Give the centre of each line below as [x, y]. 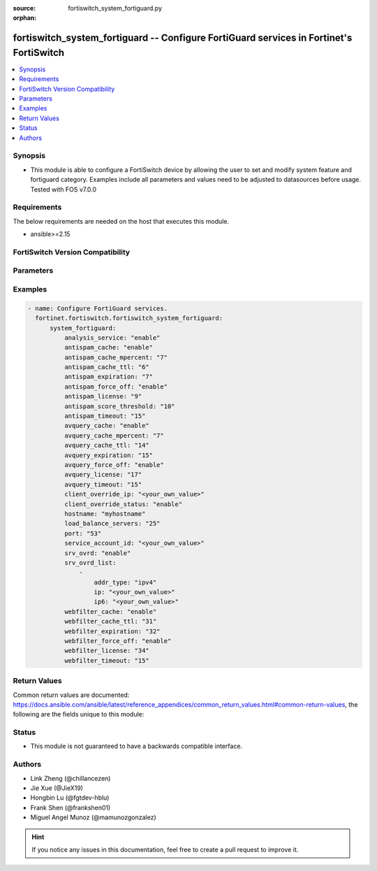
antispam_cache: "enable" [109, 347]
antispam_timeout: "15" [105, 416]
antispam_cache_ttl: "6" [106, 367]
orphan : [25, 18]
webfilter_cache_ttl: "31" [110, 621]
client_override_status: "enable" [123, 504]
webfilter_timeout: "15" [106, 660]
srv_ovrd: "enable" [97, 553]
